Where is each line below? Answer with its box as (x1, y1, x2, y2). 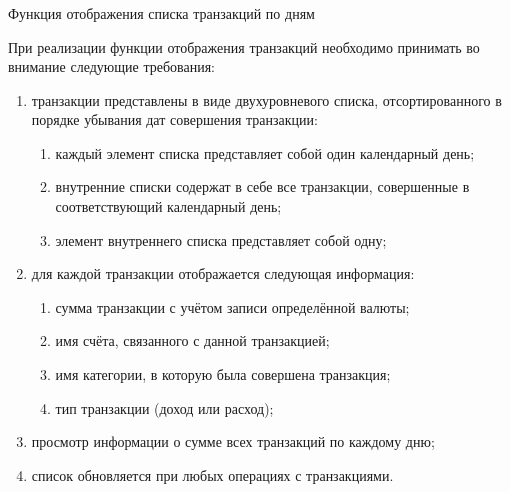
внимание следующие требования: (8, 56, 215, 77)
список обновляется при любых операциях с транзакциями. (31, 464, 394, 485)
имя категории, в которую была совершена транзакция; (55, 364, 391, 385)
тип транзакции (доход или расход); (55, 397, 274, 418)
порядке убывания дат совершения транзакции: (31, 109, 318, 130)
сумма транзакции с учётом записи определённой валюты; (55, 296, 410, 317)
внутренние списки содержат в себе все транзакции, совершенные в (55, 176, 470, 197)
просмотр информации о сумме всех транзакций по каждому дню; (31, 431, 435, 452)
